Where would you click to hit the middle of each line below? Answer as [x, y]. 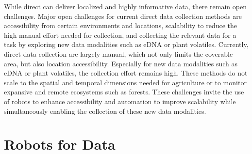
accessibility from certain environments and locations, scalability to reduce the [121, 25]
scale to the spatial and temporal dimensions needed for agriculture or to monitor [125, 82]
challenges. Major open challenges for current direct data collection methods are [123, 16]
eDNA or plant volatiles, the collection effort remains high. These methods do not [126, 73]
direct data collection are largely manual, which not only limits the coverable [118, 54]
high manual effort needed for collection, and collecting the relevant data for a [120, 35]
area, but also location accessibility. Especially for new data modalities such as [121, 63]
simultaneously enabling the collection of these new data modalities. [105, 111]
